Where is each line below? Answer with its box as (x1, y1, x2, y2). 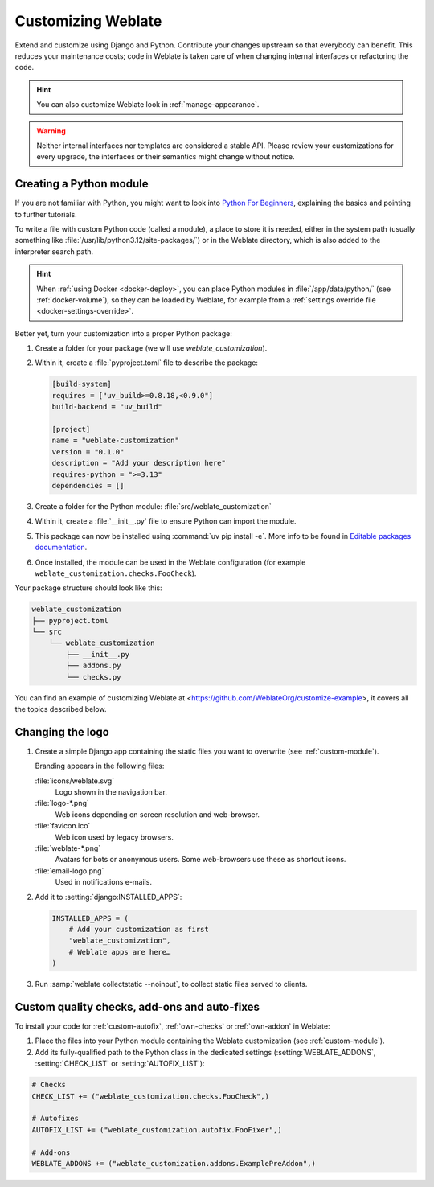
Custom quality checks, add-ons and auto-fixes (14, 1000, 260, 1013)
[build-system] (51, 380, 112, 389)
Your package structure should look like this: (14, 583, 162, 593)
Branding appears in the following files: (35, 761, 165, 771)
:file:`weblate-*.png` (35, 844, 101, 853)
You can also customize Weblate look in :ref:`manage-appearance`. (36, 100, 260, 109)
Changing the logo (14, 725, 110, 739)
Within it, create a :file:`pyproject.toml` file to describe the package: (35, 358, 259, 368)
